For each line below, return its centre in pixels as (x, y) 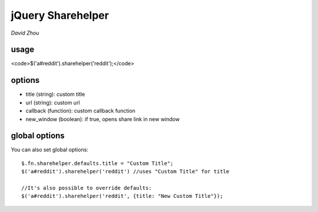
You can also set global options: (49, 150)
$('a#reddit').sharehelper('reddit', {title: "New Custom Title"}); (122, 196)
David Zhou (25, 33)
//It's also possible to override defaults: (87, 188)
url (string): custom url (53, 102)
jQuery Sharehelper (60, 15)
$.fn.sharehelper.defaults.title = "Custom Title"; (97, 163)
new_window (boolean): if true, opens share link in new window (102, 119)
